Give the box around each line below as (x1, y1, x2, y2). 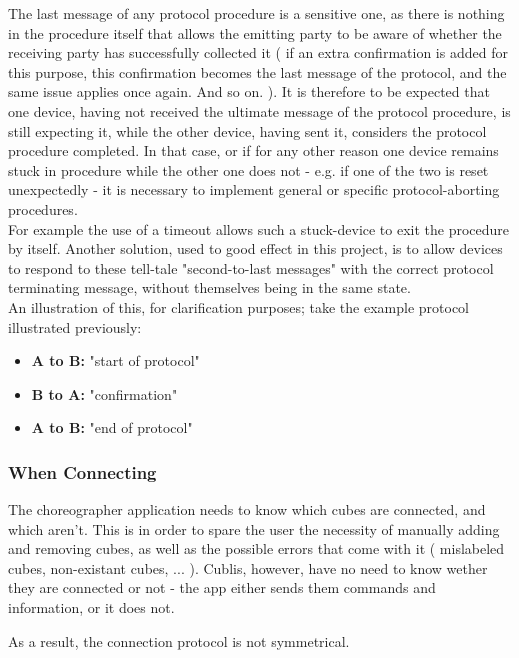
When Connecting (8, 459, 157, 484)
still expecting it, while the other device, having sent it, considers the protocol (8, 120, 487, 141)
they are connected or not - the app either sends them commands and (8, 577, 436, 598)
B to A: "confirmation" (31, 383, 178, 404)
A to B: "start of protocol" (31, 350, 200, 371)
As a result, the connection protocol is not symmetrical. (8, 630, 350, 651)
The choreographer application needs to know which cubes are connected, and (8, 499, 486, 520)
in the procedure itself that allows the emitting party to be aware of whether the (8, 22, 502, 43)
